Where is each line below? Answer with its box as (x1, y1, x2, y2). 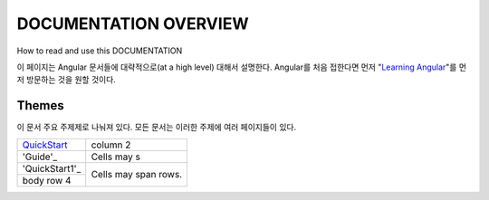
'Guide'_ (22, 150, 58, 163)
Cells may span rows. (91, 168, 183, 181)
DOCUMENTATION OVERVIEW (16, 14, 249, 33)
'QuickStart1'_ (22, 162, 81, 175)
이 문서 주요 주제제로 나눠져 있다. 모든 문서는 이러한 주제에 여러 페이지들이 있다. (16, 122, 297, 133)
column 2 (91, 138, 131, 151)
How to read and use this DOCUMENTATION (16, 45, 183, 56)
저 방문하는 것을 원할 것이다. (16, 74, 117, 85)
